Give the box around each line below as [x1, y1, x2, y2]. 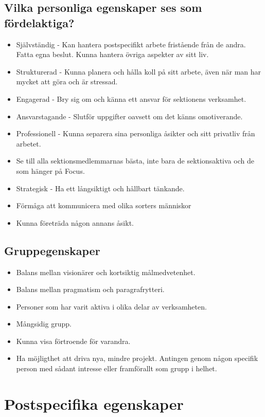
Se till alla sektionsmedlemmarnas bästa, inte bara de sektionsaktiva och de [16, 155, 254, 166]
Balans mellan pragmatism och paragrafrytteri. [16, 284, 165, 295]
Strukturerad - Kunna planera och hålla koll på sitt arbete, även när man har [16, 66, 261, 77]
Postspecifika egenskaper [4, 393, 184, 414]
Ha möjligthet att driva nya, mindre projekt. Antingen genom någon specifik [16, 353, 258, 364]
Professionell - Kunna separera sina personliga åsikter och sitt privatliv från [16, 128, 255, 139]
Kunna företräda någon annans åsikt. [16, 217, 134, 228]
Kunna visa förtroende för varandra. [16, 335, 131, 346]
